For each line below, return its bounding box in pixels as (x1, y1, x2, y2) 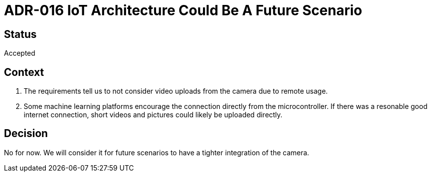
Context (4, 66, 44, 78)
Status (4, 28, 37, 40)
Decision (4, 127, 48, 140)
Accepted (4, 49, 35, 58)
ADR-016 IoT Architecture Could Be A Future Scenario (4, 2, 363, 19)
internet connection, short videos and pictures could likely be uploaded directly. (24, 110, 283, 119)
